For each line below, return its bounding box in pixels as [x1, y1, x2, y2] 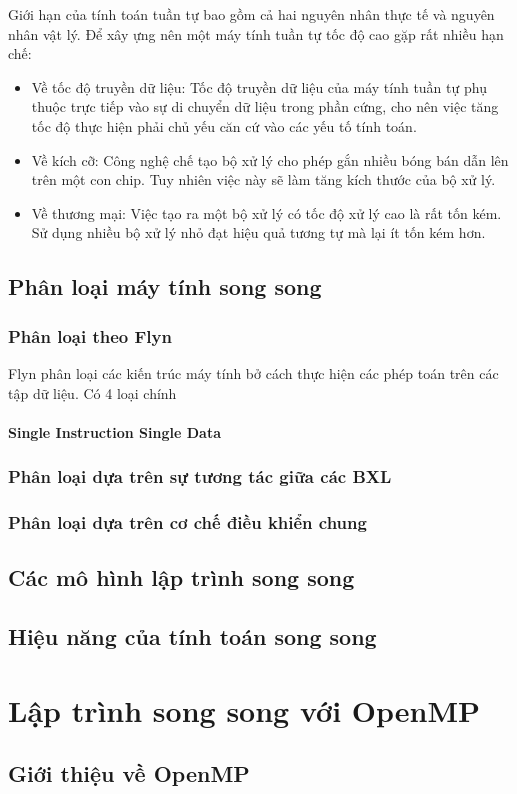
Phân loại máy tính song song [8, 271, 322, 302]
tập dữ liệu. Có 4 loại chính [8, 382, 177, 403]
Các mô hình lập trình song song [8, 562, 355, 593]
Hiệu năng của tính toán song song [8, 621, 377, 652]
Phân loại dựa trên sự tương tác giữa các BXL [8, 464, 392, 489]
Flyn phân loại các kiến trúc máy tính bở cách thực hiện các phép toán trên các [8, 362, 499, 383]
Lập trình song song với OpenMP [8, 689, 480, 730]
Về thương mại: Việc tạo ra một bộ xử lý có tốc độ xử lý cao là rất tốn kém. [31, 202, 502, 223]
